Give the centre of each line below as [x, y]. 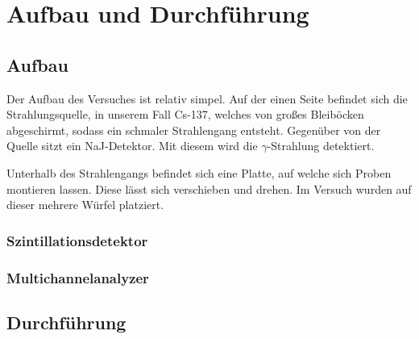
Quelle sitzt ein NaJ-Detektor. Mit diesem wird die [132, 146]
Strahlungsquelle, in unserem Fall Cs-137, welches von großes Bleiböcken [185, 114]
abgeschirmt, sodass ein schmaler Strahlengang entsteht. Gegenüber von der [194, 130]
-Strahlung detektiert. [321, 146]
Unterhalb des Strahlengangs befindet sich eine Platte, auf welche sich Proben [199, 172]
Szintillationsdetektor [77, 240]
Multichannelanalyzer [78, 277]
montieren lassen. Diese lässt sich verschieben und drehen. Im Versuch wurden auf [209, 188]
